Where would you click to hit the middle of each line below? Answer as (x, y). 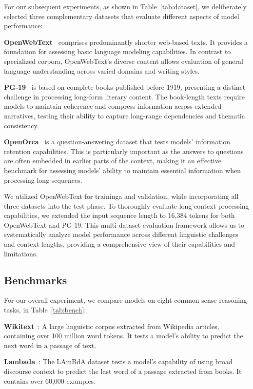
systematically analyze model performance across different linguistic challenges (121, 234)
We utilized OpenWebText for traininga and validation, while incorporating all (121, 196)
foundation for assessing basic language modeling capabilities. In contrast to (117, 51)
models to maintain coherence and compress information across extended (113, 106)
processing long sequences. (43, 180)
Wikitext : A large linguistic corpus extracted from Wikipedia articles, (112, 326)
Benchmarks (36, 280)
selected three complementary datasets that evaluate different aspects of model (122, 16)
